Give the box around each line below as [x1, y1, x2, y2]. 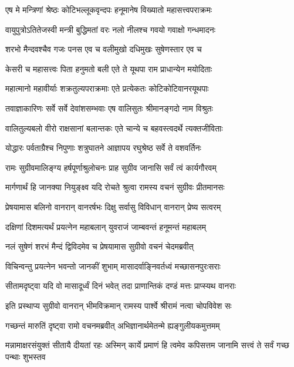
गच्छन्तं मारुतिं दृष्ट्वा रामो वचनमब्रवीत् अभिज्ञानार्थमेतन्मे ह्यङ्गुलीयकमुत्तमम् [5, 319, 220, 331]
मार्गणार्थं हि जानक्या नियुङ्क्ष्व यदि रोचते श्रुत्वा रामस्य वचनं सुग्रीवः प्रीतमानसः [5, 181, 225, 193]
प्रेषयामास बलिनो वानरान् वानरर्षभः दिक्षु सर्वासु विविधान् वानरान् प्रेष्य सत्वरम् [5, 200, 221, 213]
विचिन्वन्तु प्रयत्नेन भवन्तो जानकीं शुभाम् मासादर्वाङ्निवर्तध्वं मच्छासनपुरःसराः [5, 260, 221, 272]
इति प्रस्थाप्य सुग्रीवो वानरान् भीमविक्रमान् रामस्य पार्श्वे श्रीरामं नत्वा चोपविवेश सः [5, 299, 232, 311]
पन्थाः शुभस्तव [5, 350, 46, 362]
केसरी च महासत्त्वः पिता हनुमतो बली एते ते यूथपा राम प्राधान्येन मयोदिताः [5, 62, 212, 75]
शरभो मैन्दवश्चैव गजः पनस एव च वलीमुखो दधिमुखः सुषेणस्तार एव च [5, 43, 202, 55]
